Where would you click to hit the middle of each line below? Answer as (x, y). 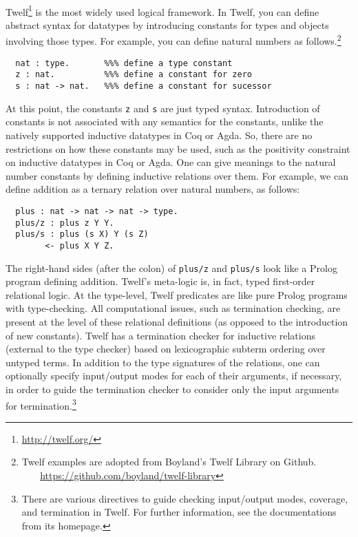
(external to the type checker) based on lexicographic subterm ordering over (166, 349)
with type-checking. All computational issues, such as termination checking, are (173, 308)
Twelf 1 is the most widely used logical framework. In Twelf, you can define (162, 10)
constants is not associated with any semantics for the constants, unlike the (165, 122)
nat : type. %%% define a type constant (124, 63)
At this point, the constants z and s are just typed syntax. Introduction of (163, 108)
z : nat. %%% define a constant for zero (134, 75)
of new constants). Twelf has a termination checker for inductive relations (161, 335)
